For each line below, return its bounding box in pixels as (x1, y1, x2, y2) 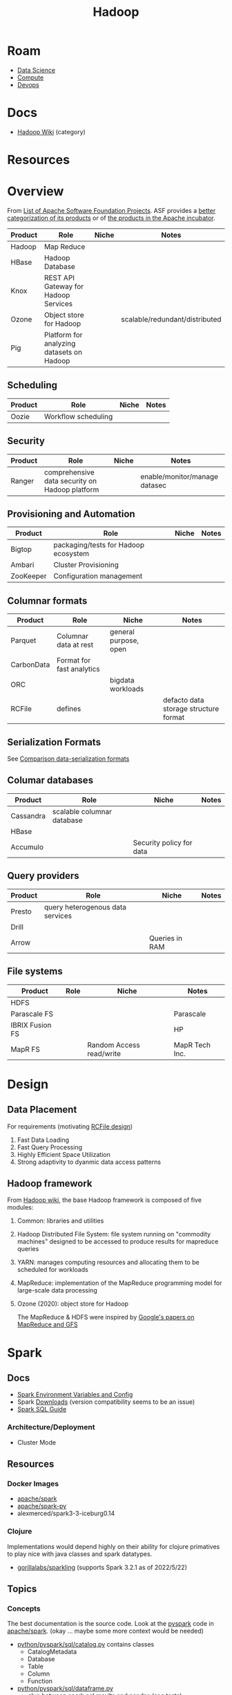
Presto (10, 907, 32, 916)
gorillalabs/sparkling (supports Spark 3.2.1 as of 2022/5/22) (17, 1563, 188, 1571)
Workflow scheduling (43, 411, 113, 421)
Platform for (43, 330, 83, 340)
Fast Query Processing (17, 1142, 83, 1151)
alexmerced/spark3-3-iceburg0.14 (17, 1509, 115, 1518)
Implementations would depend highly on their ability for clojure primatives (7, 1542, 220, 1550)
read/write (87, 1048, 121, 1058)
